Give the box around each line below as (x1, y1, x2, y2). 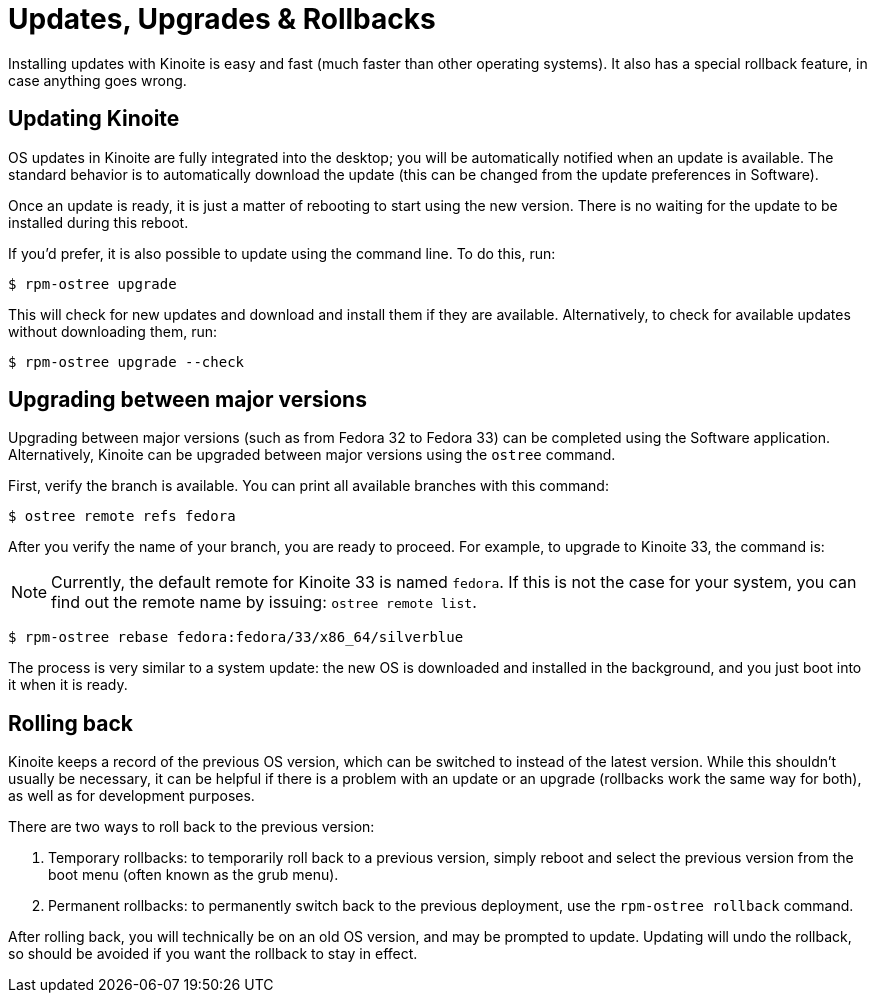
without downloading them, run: (8, 322, 217, 340)
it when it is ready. (8, 676, 128, 694)
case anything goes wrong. (8, 71, 187, 89)
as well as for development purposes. (8, 787, 255, 805)
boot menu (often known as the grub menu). (48, 866, 339, 884)
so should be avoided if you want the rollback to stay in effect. (8, 945, 418, 963)
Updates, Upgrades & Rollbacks (8, 2, 436, 36)
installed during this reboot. (8, 213, 189, 231)
